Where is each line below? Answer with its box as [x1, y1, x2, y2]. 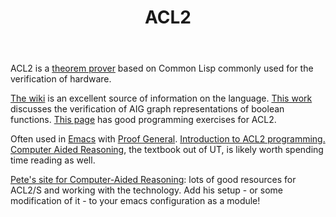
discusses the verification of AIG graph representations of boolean [10, 103, 285, 115]
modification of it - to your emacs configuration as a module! [10, 195, 261, 207]
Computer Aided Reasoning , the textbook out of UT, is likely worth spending [10, 144, 324, 156]
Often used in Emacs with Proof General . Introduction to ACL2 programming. [10, 133, 326, 145]
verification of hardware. [10, 73, 112, 85]
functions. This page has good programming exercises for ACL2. [10, 114, 277, 126]
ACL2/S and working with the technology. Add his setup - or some [10, 184, 284, 196]
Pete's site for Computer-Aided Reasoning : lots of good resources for [10, 174, 297, 186]
